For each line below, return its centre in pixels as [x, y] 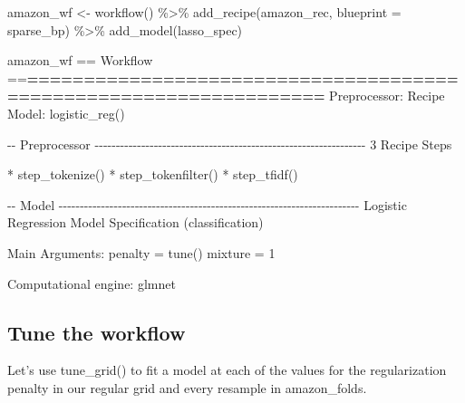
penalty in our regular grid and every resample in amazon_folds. [187, 387]
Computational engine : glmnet [92, 283]
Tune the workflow [97, 332]
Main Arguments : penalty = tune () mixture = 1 [141, 252]
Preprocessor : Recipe [387, 96]
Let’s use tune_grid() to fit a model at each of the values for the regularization [227, 370]
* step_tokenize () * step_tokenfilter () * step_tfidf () [153, 174]
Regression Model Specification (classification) [136, 222]
